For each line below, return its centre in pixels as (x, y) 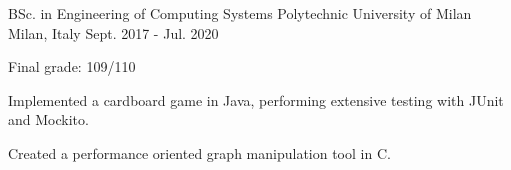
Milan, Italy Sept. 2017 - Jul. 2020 (113, 32)
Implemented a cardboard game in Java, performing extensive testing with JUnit (256, 99)
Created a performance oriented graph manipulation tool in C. (199, 152)
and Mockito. (48, 119)
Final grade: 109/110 (72, 66)
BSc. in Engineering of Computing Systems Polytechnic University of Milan (240, 13)
